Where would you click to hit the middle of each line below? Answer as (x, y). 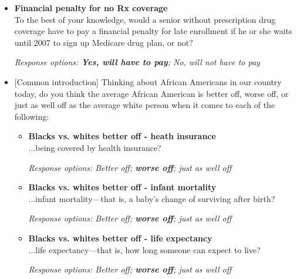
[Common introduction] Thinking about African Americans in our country (148, 81)
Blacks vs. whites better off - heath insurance (122, 136)
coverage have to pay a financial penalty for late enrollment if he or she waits (153, 31)
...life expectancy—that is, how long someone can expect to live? (144, 249)
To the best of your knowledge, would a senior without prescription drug (145, 19)
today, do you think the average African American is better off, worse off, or (151, 93)
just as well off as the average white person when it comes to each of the (145, 105)
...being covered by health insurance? (95, 147)
